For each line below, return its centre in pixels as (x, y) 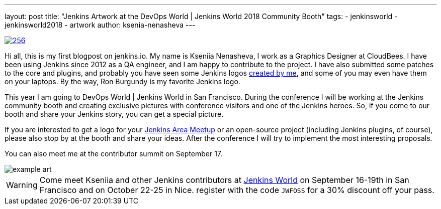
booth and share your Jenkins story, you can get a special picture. (114, 114)
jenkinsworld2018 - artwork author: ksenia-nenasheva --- (100, 25)
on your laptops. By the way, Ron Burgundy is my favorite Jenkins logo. (122, 81)
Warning (22, 185)
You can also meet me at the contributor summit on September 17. (114, 154)
